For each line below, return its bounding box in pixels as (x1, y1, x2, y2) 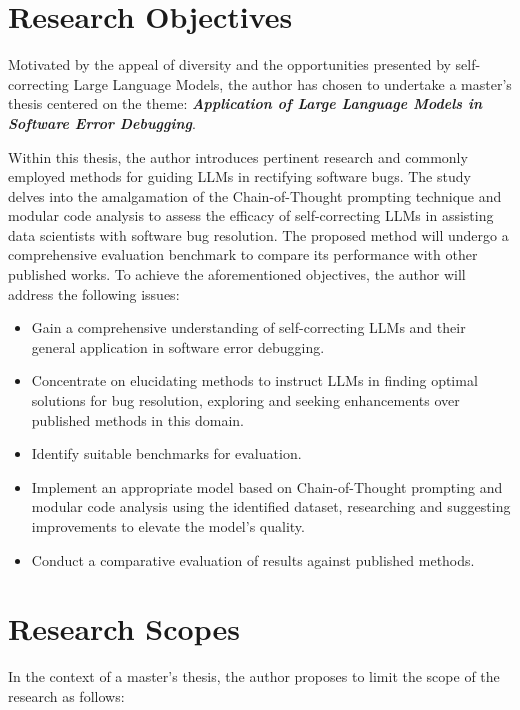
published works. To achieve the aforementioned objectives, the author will (8, 264, 466, 285)
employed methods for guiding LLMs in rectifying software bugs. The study (8, 166, 471, 187)
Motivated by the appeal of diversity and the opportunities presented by (8, 54, 451, 75)
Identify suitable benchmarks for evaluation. (31, 443, 302, 464)
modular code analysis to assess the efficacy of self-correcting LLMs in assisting (8, 205, 494, 226)
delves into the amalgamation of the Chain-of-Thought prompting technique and (8, 185, 502, 206)
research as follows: (8, 685, 125, 706)
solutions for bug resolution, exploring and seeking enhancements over (31, 390, 460, 411)
